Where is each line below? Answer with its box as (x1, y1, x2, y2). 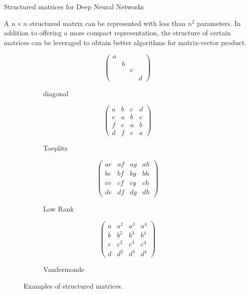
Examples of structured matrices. (24, 280, 123, 291)
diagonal (43, 88, 69, 98)
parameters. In (197, 18, 241, 28)
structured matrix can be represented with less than (29, 18, 186, 28)
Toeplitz (43, 143, 68, 153)
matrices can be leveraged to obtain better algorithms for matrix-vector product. (4, 37, 247, 47)
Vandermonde (43, 264, 85, 274)
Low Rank (43, 204, 74, 214)
